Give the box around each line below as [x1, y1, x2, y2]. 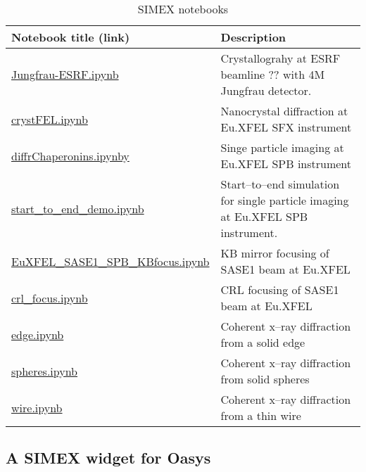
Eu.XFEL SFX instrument [220, 119, 352, 135]
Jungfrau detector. [220, 82, 312, 98]
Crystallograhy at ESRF [220, 50, 341, 66]
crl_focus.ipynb [11, 289, 88, 306]
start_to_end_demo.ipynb [11, 200, 144, 217]
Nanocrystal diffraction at [220, 103, 348, 119]
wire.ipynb [11, 399, 63, 416]
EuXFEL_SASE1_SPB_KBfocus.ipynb [11, 253, 210, 269]
